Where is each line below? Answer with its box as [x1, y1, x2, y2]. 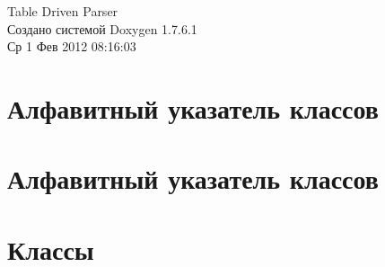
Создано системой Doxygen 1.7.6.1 [7, 19, 197, 38]
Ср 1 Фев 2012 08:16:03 [7, 37, 136, 56]
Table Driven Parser [7, 2, 118, 20]
